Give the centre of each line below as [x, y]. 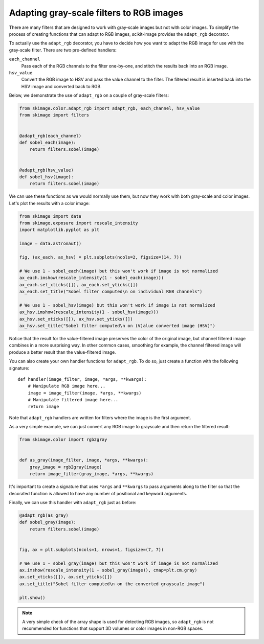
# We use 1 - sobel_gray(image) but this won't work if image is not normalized [119, 563]
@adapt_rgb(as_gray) [44, 515]
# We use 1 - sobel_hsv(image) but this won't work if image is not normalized [117, 305]
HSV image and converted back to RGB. [62, 86]
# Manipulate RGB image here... [66, 386]
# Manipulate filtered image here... [73, 400]
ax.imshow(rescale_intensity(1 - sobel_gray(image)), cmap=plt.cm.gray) [108, 570]
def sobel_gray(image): [48, 522]
